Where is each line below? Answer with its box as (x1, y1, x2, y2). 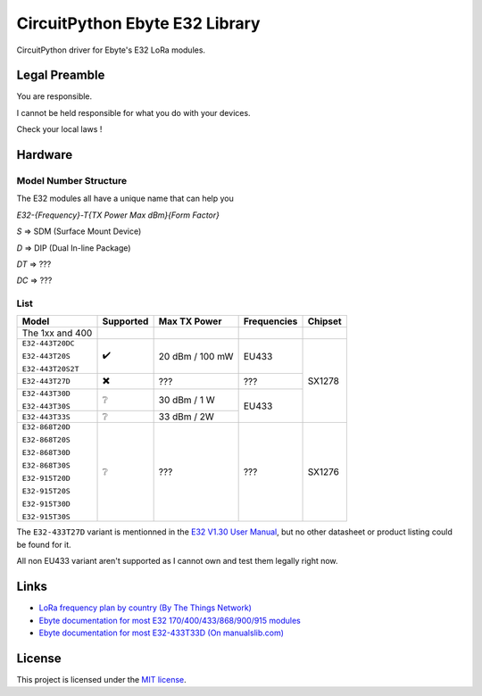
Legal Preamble (16, 68, 105, 83)
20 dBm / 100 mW (158, 350, 234, 362)
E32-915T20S (21, 486, 71, 496)
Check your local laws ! (16, 124, 103, 135)
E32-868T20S (21, 435, 71, 445)
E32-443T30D (21, 389, 71, 399)
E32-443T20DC (21, 339, 75, 348)
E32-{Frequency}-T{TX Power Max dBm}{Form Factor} (16, 210, 220, 220)
